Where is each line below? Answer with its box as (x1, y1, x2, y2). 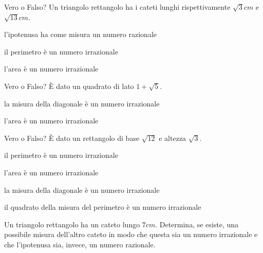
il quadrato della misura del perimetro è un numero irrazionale (4, 202, 201, 212)
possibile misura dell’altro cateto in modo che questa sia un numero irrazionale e (4, 229, 258, 240)
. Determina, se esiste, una (155, 219, 239, 229)
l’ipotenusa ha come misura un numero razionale (4, 29, 157, 40)
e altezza (159, 132, 186, 143)
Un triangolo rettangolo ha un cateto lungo (4, 219, 140, 229)
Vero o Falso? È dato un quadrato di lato (4, 80, 134, 91)
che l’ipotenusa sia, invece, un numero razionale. (4, 239, 156, 249)
